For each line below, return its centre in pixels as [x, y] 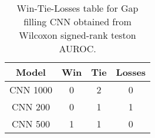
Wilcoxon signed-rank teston [77, 35]
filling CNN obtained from [77, 21]
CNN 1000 [31, 90]
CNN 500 [31, 124]
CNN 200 [31, 107]
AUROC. [77, 48]
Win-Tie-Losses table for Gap [77, 8]
